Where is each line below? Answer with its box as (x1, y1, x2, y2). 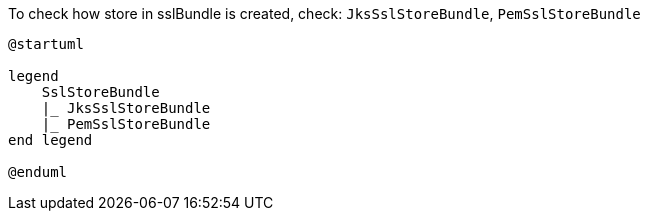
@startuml (8, 36, 84, 52)
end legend (8, 132, 93, 148)
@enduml (8, 164, 68, 180)
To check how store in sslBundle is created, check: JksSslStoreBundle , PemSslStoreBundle (8, 5, 641, 22)
